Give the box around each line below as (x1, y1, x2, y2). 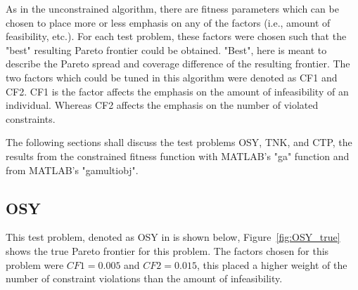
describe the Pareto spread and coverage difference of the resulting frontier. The (6, 56, 350, 71)
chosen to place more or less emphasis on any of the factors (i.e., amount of (6, 15, 331, 29)
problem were (6, 257, 64, 272)
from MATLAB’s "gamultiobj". (6, 162, 139, 177)
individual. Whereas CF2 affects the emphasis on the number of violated (6, 98, 319, 112)
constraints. (6, 111, 56, 126)
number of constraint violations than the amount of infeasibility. (6, 271, 283, 286)
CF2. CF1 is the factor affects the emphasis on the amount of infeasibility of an (6, 84, 349, 98)
